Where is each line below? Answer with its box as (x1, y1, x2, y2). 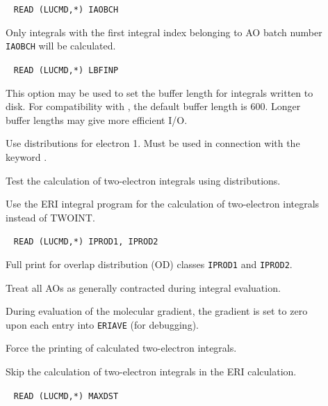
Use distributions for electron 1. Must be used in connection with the (6, 136, 300, 150)
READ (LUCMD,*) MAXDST (13, 391, 119, 401)
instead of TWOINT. (6, 210, 95, 224)
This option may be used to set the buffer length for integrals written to (6, 85, 313, 100)
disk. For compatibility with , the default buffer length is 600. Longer (6, 99, 301, 114)
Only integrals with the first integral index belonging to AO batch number (6, 24, 322, 39)
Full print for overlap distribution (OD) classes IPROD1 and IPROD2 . (6, 256, 293, 271)
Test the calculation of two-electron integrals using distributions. (6, 173, 281, 187)
